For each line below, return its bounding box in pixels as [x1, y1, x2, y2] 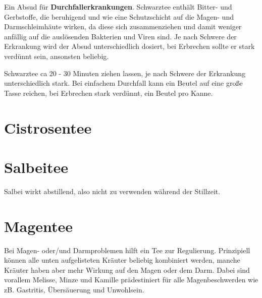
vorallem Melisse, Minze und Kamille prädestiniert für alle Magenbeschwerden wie [4, 274, 258, 285]
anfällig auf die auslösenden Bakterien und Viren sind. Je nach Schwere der [4, 31, 237, 41]
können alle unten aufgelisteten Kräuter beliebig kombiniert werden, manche [4, 255, 240, 265]
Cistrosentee [4, 117, 92, 138]
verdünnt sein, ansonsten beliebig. [4, 50, 109, 61]
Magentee [4, 215, 73, 236]
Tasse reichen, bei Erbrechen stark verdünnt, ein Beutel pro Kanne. [4, 87, 213, 98]
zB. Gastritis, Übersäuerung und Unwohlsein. [4, 284, 144, 294]
